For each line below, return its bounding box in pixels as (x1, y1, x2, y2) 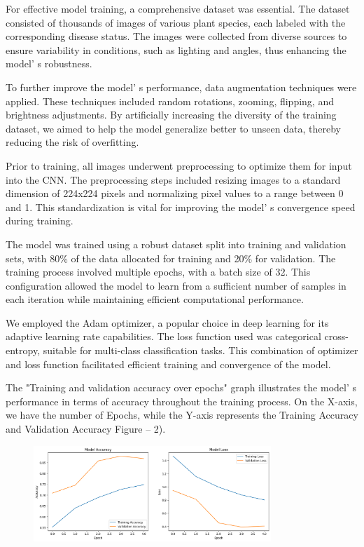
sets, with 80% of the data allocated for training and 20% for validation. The (6, 250, 336, 265)
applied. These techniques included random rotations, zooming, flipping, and (6, 93, 334, 108)
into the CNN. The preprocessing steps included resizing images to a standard (6, 172, 341, 187)
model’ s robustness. (6, 56, 92, 71)
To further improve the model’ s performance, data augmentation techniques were (6, 79, 357, 94)
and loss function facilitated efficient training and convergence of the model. (6, 356, 331, 371)
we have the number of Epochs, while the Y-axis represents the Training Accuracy (6, 407, 358, 422)
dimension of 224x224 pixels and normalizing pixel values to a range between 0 (6, 186, 344, 201)
